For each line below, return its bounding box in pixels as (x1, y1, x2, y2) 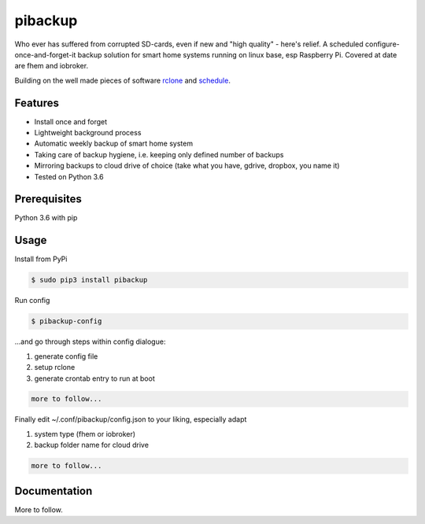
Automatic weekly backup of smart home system (34, 138, 193, 149)
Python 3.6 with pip (14, 213, 78, 223)
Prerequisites (14, 193, 82, 206)
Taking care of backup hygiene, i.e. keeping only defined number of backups (34, 149, 284, 159)
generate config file (34, 351, 98, 361)
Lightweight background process (34, 128, 142, 138)
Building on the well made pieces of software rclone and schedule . (14, 76, 231, 85)
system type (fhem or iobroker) (34, 429, 136, 438)
